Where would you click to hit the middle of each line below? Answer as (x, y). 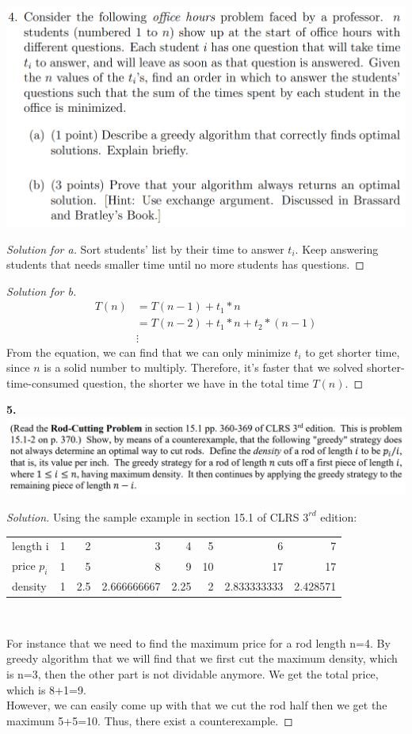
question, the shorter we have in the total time (196, 382)
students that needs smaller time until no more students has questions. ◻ (185, 264)
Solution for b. (42, 291)
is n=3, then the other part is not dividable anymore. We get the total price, (193, 674)
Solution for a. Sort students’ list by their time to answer (145, 248)
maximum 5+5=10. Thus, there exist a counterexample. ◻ (150, 720)
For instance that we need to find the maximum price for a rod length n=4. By (198, 642)
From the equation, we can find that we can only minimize (149, 352)
